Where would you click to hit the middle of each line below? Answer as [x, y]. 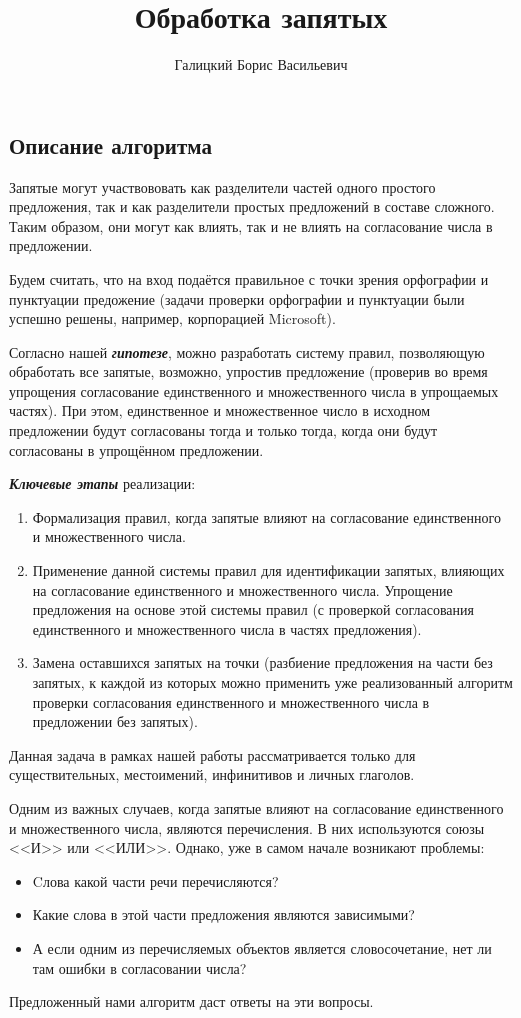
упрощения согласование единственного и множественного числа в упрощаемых [254, 390]
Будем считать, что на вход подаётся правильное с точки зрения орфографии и [249, 278]
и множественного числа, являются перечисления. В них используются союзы [247, 827]
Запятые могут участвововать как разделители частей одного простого [222, 186]
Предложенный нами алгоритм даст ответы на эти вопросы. [191, 1001]
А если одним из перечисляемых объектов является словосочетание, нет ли [262, 947]
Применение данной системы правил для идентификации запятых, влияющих [268, 570]
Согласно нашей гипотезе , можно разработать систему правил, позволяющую [247, 351]
